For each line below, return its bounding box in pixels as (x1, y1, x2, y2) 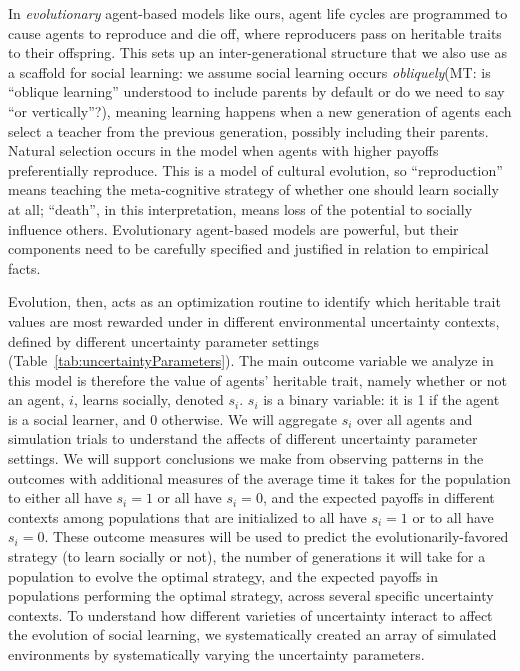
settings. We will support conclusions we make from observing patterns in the (8, 448, 484, 469)
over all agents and (357, 408, 473, 429)
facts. (8, 257, 41, 278)
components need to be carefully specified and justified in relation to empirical (8, 238, 489, 259)
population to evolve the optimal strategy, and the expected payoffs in (8, 565, 438, 586)
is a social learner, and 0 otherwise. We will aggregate (8, 408, 337, 429)
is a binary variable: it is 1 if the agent (263, 389, 500, 410)
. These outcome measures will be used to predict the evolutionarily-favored (44, 526, 509, 547)
